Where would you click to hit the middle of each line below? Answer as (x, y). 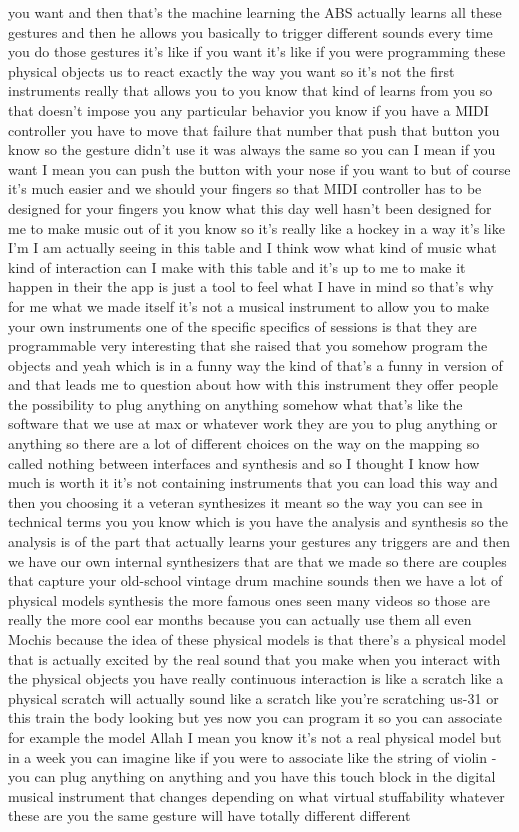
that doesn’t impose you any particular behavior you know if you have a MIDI (248, 109)
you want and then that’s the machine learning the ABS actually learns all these (255, 12)
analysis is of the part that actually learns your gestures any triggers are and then (259, 541)
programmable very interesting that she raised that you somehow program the (248, 345)
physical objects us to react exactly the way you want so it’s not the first (231, 70)
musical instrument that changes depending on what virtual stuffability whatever (256, 795)
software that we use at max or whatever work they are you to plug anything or (253, 423)
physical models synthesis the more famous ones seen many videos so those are (249, 599)
